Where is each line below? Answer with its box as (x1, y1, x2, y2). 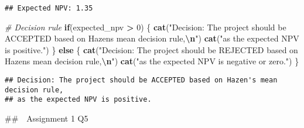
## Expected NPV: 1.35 (5, 4, 93, 12)
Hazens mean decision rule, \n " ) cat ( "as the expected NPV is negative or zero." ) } (5, 55, 299, 67)
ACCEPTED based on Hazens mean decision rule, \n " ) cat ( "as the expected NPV (5, 32, 299, 44)
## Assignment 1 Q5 (5, 112, 88, 124)
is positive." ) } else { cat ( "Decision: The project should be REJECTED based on (5, 43, 298, 56)
